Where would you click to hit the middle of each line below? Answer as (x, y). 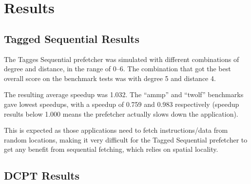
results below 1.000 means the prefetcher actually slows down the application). (121, 113)
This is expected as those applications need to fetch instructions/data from (116, 130)
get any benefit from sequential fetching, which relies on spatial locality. (111, 149)
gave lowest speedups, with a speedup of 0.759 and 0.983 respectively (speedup (122, 104)
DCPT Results (42, 175)
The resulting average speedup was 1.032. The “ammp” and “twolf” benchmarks (124, 94)
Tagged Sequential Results (72, 38)
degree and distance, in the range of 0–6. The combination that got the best (117, 69)
